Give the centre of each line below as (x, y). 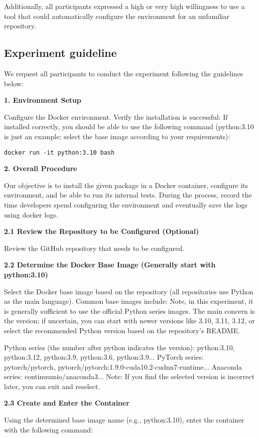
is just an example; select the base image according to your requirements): (117, 136)
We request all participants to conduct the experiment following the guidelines (124, 73)
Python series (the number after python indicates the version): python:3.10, (120, 347)
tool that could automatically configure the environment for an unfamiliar (117, 16)
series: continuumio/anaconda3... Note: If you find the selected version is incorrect (129, 376)
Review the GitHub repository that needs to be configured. (94, 248)
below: (14, 83)
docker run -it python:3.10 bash (59, 152)
